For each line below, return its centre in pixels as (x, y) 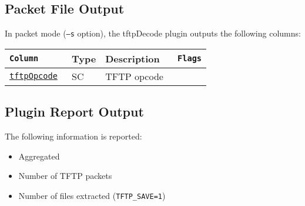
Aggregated (39, 156)
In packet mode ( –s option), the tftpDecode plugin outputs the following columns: (153, 33)
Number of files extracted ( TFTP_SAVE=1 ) (92, 195)
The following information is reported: (73, 136)
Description (133, 58)
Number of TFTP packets (65, 176)
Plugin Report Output (74, 112)
